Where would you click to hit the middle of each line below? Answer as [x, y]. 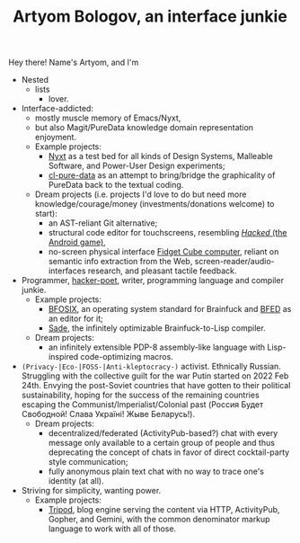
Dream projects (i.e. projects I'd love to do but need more [141, 194]
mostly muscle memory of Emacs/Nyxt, [108, 118]
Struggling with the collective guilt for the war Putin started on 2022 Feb [155, 376]
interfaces [67, 271]
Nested [35, 80]
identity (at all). [76, 481]
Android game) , [77, 242]
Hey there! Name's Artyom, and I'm [74, 62]
